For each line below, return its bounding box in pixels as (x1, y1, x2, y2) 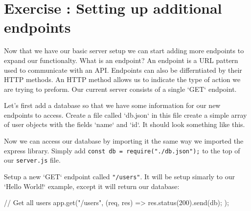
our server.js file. (4, 155, 61, 165)
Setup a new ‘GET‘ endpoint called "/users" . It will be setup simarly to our (4, 171, 235, 181)
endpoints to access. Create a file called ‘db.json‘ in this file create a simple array (4, 109, 247, 120)
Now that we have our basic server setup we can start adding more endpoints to (4, 45, 244, 56)
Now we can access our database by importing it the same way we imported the (4, 136, 244, 146)
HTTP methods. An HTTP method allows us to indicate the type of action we (4, 74, 241, 84)
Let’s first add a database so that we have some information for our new (4, 100, 221, 110)
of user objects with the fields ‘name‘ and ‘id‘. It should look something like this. (4, 119, 245, 129)
